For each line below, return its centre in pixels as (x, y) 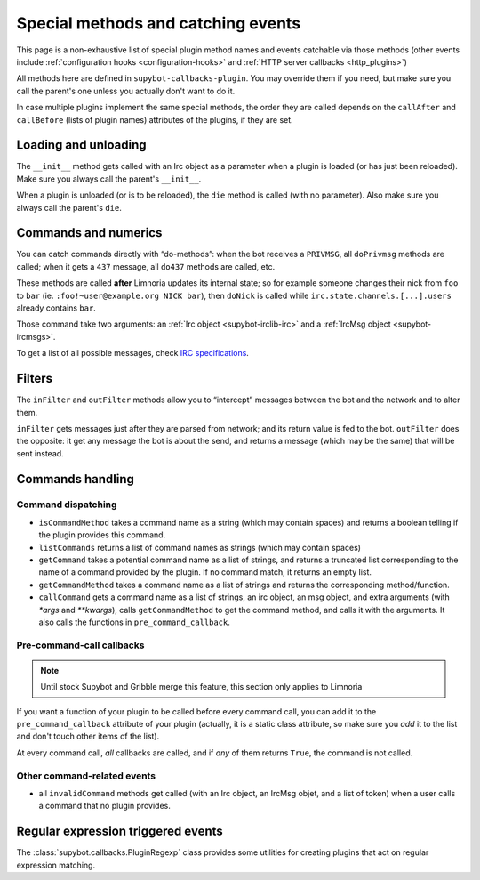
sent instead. (40, 453)
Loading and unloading (81, 145)
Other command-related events (86, 776)
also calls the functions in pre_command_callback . (134, 622)
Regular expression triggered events (120, 832)
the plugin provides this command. (102, 535)
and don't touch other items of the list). (88, 736)
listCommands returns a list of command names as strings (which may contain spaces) (200, 547)
